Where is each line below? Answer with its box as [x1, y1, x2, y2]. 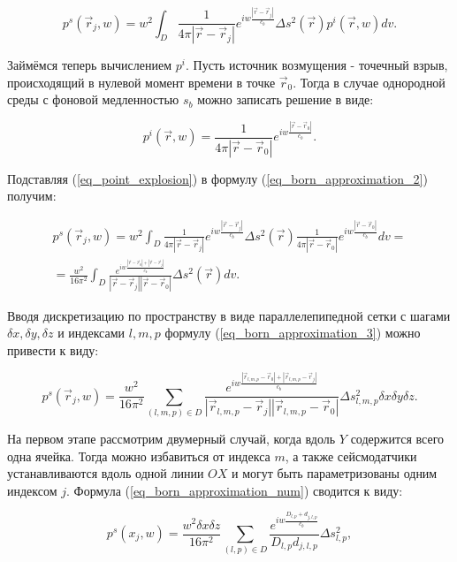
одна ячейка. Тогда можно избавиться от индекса [7, 446, 270, 465]
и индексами [57, 323, 126, 342]
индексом [7, 481, 57, 499]
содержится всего [350, 429, 445, 447]
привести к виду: [7, 340, 99, 359]
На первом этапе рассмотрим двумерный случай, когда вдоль [7, 429, 336, 447]
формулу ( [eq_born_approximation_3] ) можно [164, 323, 421, 342]
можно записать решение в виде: [197, 90, 374, 109]
